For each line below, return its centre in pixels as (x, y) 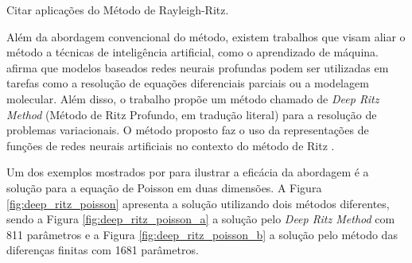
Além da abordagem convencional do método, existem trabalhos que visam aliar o (206, 36)
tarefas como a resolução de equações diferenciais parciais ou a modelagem (188, 83)
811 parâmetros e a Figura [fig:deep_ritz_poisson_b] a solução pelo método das (202, 234)
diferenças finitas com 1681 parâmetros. (103, 250)
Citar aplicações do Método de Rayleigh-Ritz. (118, 10)
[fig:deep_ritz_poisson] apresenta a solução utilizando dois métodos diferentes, (198, 203)
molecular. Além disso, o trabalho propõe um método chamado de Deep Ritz (193, 98)
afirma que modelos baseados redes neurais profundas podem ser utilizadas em (198, 67)
